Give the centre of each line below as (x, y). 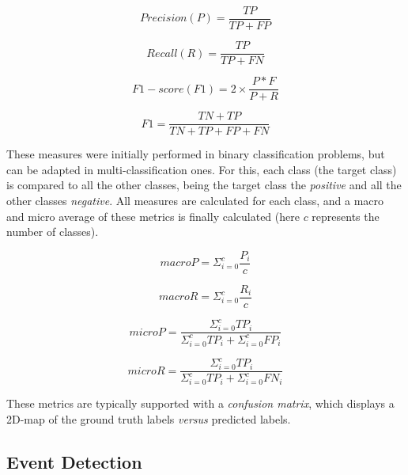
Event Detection (74, 461)
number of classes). (53, 232)
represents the (346, 216)
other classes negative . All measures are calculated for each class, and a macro (195, 201)
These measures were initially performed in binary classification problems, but (196, 154)
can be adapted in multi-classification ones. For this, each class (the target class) (202, 169)
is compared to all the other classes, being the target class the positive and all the (204, 185)
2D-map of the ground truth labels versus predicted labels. (149, 418)
